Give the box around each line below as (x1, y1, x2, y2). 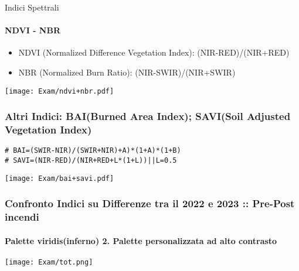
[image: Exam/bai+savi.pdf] (5, 174, 114, 183)
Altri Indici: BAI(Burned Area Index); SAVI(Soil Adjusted (5, 109, 291, 124)
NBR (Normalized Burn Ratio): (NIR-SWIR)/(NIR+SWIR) (18, 66, 236, 78)
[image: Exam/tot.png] (5, 258, 93, 266)
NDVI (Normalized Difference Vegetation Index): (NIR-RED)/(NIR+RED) (18, 46, 290, 59)
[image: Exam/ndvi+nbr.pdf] (5, 87, 114, 95)
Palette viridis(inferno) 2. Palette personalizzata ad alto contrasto (5, 234, 277, 246)
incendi (5, 210, 39, 224)
